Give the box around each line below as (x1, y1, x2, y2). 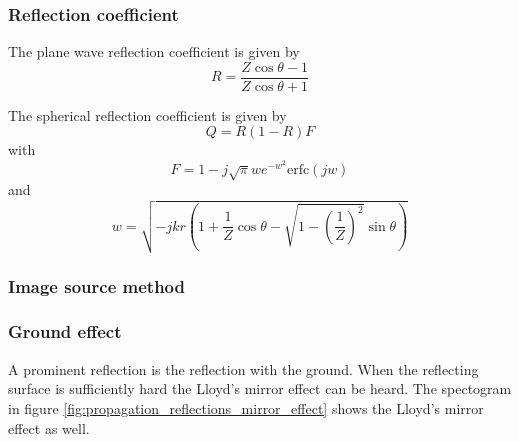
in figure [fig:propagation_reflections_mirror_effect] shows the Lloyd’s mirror (8, 397, 484, 418)
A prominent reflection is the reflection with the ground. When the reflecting (8, 358, 479, 379)
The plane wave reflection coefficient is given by (8, 41, 300, 62)
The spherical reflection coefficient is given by (8, 104, 287, 125)
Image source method (8, 273, 185, 298)
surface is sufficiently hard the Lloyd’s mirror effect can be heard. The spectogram (8, 378, 512, 399)
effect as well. (8, 417, 90, 438)
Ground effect (8, 319, 122, 344)
